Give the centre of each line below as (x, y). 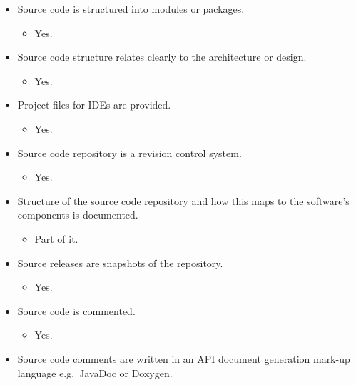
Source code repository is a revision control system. (129, 152)
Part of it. (56, 238)
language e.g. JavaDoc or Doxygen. (95, 372)
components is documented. (78, 215)
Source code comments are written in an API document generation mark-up (184, 358)
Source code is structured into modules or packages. (131, 9)
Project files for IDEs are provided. (94, 105)
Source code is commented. (76, 310)
